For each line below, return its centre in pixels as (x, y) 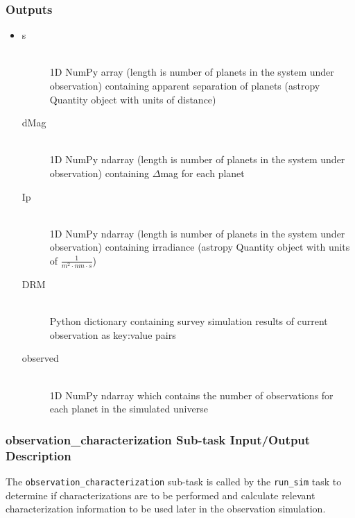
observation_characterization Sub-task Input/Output (158, 439)
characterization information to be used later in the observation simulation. (166, 509)
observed (40, 358)
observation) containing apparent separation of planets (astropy (185, 85)
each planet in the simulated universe (129, 409)
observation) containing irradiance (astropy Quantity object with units (200, 247)
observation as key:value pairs (113, 334)
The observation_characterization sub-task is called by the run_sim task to (174, 481)
